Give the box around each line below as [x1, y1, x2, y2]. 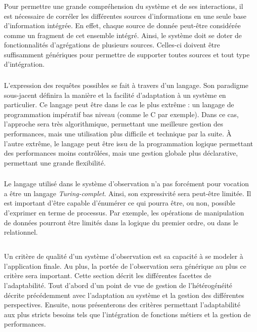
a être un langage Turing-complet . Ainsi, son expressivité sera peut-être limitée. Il [4, 188, 251, 198]
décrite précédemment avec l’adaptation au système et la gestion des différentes [4, 290, 245, 300]
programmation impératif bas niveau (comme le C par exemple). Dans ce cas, [4, 109, 239, 119]
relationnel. [4, 227, 38, 237]
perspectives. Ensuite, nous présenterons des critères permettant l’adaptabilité [4, 299, 241, 310]
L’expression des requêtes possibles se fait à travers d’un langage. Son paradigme [4, 80, 249, 90]
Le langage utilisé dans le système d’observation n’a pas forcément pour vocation [4, 178, 249, 189]
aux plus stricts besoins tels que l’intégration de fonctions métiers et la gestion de [4, 309, 251, 319]
